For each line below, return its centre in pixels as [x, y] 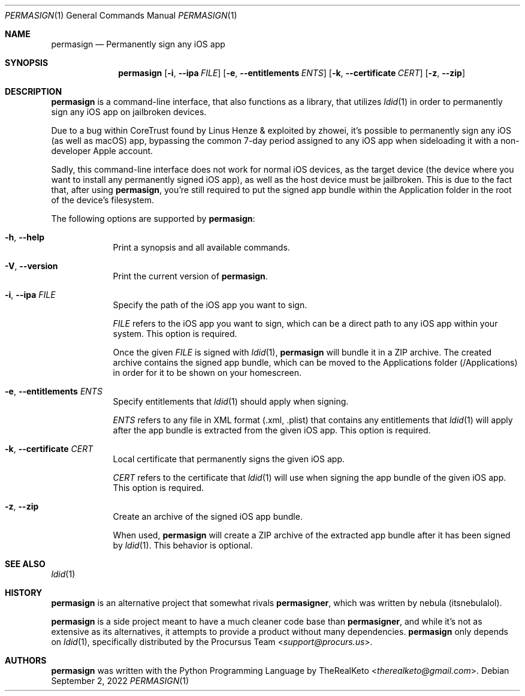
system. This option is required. [175, 334]
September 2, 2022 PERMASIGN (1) [120, 681]
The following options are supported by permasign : [153, 219]
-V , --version [31, 266]
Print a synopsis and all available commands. [201, 247]
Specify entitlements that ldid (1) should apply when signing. [231, 401]
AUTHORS [26, 660]
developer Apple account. [102, 151]
